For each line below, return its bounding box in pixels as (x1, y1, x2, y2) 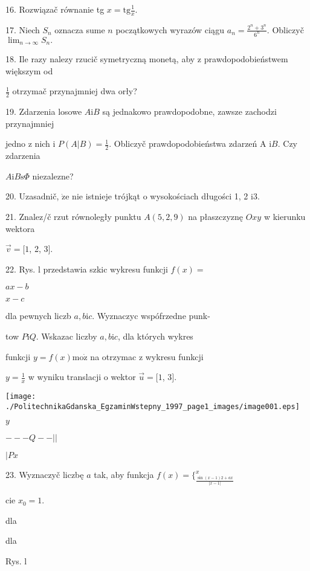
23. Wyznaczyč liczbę (5, 468, 84, 481)
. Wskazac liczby (36, 329, 97, 342)
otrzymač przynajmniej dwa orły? (12, 85, 137, 97)
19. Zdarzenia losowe (5, 105, 82, 118)
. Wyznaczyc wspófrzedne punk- (92, 309, 210, 322)
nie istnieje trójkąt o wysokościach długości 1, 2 (72, 190, 248, 202)
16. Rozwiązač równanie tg (5, 3, 105, 15)
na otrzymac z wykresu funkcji (90, 350, 204, 363)
